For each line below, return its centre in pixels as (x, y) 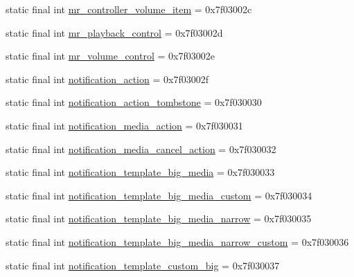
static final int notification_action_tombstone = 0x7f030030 (134, 102)
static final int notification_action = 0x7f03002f (107, 79)
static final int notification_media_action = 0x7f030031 (124, 125)
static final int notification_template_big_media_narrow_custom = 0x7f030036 (177, 241)
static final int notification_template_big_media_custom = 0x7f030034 (159, 195)
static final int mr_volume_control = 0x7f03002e (110, 56)
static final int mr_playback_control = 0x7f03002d (114, 32)
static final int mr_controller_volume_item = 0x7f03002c (129, 9)
